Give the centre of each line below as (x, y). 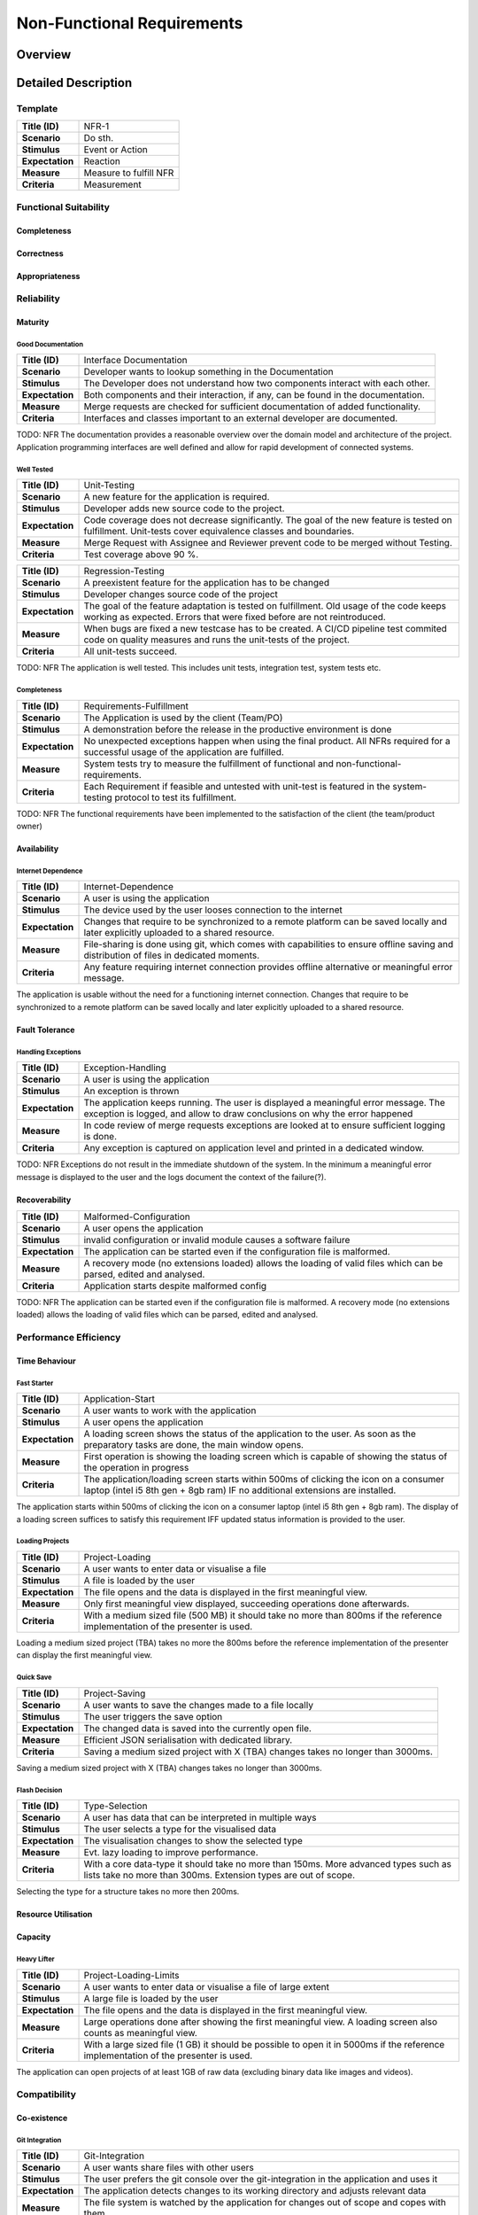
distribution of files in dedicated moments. (172, 955)
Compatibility (46, 2095)
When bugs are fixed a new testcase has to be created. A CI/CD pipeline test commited (265, 629)
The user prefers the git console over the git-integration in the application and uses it (261, 2180)
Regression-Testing (124, 571)
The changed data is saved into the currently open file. (197, 1728)
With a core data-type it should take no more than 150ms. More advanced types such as (267, 1864)
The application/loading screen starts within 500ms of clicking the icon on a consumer (264, 1480)
